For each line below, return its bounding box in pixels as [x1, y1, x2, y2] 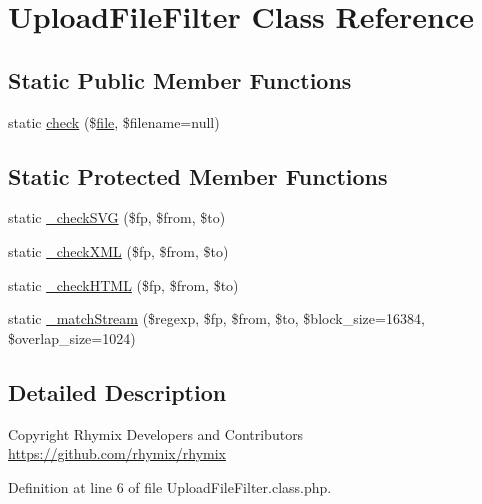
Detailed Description [8, 376, 227, 407]
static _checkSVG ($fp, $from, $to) [8, 207, 226, 228]
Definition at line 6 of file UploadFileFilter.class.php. [8, 476, 332, 497]
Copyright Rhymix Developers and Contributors [8, 423, 304, 444]
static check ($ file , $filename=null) [8, 111, 220, 132]
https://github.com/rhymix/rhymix [8, 443, 226, 464]
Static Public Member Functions [8, 64, 352, 95]
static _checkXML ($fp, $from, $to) [8, 240, 229, 261]
